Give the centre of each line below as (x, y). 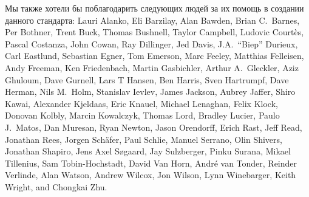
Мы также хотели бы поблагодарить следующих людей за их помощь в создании (154, 8)
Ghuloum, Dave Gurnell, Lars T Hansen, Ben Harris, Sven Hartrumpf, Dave (147, 79)
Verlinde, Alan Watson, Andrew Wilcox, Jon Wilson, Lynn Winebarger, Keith (151, 175)
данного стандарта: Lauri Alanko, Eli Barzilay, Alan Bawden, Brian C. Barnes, (152, 20)
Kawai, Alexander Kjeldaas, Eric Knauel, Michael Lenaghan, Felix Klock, (141, 103)
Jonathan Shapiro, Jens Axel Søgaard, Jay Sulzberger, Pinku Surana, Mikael (148, 151)
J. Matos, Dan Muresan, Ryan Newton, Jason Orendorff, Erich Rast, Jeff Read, (154, 127)
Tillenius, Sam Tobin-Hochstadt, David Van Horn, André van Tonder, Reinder (151, 163)
